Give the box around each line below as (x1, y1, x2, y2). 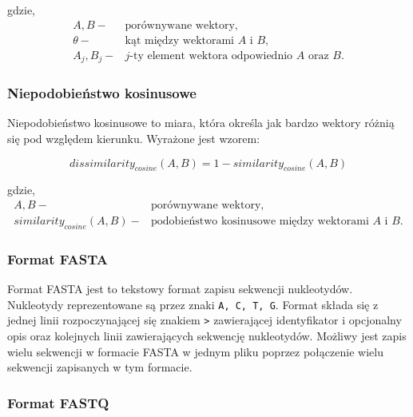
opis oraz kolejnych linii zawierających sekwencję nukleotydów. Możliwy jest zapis (7, 327, 407, 344)
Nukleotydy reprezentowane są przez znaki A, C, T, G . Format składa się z (7, 296, 379, 312)
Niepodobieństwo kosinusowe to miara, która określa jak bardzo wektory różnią (7, 114, 395, 131)
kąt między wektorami (125, 34, 235, 46)
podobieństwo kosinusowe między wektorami (150, 215, 369, 227)
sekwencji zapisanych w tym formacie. (7, 359, 193, 375)
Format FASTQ (7, 392, 109, 412)
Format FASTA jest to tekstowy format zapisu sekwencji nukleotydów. (7, 280, 353, 297)
